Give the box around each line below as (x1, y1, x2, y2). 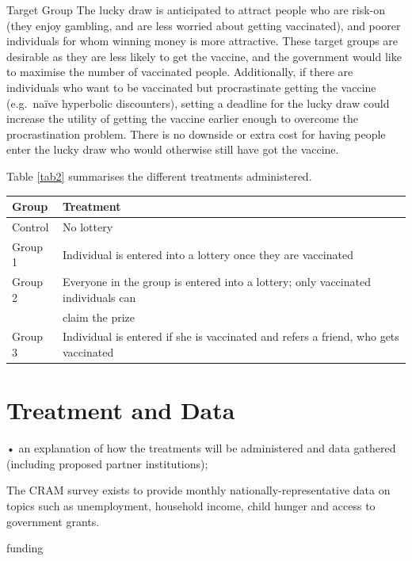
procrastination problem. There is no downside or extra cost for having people (6, 125, 386, 142)
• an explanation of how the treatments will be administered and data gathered (6, 440, 396, 456)
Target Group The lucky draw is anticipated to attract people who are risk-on (6, 2, 386, 17)
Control (12, 218, 49, 235)
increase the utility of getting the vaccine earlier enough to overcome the (6, 110, 358, 127)
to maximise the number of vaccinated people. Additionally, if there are (6, 63, 353, 80)
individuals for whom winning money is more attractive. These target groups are (6, 32, 399, 49)
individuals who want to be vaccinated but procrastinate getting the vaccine (6, 78, 376, 95)
